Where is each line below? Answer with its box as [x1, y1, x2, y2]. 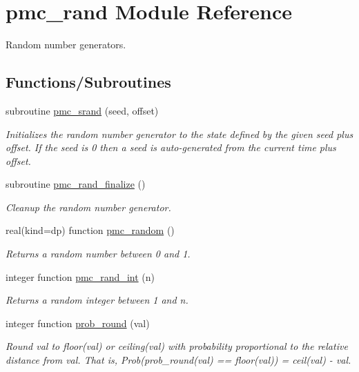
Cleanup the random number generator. [6, 199, 171, 214]
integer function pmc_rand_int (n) [6, 269, 155, 284]
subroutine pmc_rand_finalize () [6, 177, 146, 191]
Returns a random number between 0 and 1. [6, 246, 191, 261]
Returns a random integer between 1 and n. [6, 293, 188, 307]
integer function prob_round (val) [6, 315, 150, 330]
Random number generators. [6, 37, 126, 52]
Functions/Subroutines [6, 71, 171, 92]
